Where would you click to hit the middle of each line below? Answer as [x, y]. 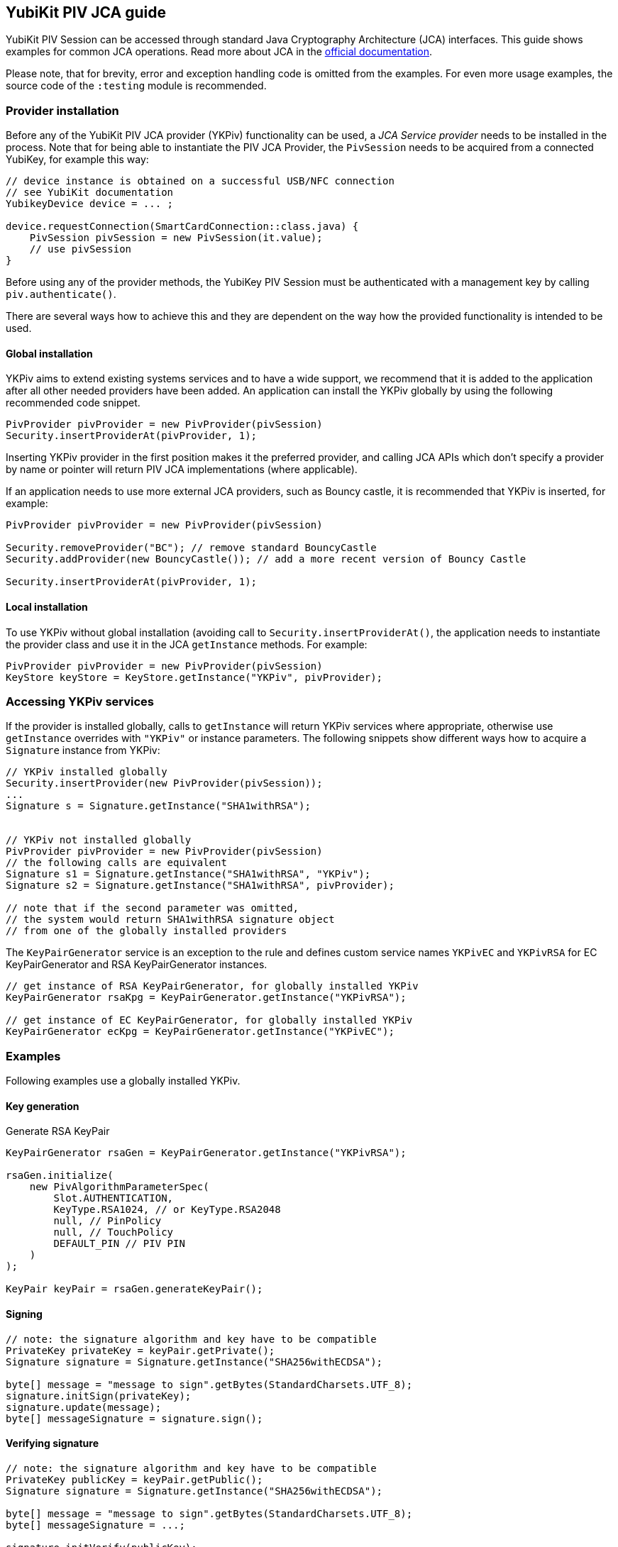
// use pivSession [81, 249]
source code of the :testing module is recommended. [136, 86]
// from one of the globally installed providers [147, 931]
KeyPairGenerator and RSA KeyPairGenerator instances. [137, 965]
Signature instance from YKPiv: [83, 750]
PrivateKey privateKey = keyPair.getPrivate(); [140, 1350]
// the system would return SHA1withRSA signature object [170, 920]
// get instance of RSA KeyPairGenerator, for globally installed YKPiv [212, 986]
